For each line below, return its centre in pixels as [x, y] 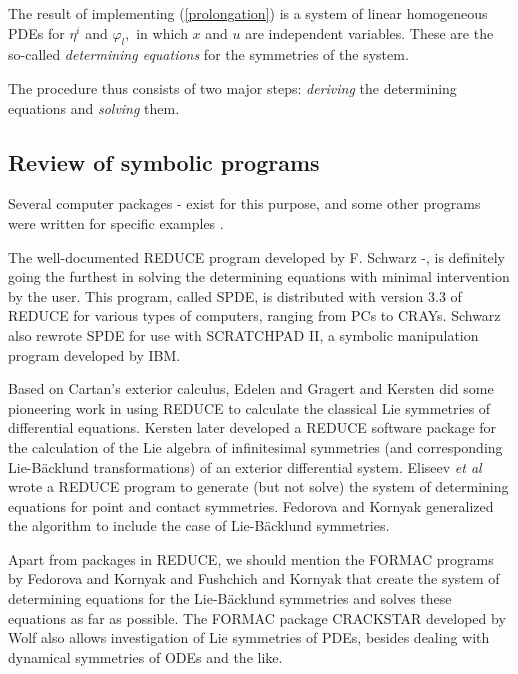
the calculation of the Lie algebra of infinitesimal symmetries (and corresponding [255, 446]
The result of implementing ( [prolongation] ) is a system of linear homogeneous [248, 13]
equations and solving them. [94, 107]
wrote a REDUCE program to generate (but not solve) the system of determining [258, 486]
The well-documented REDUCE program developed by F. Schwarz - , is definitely [256, 256]
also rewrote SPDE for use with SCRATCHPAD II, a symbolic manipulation [243, 334]
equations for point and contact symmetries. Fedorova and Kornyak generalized [251, 505]
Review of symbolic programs [164, 161]
